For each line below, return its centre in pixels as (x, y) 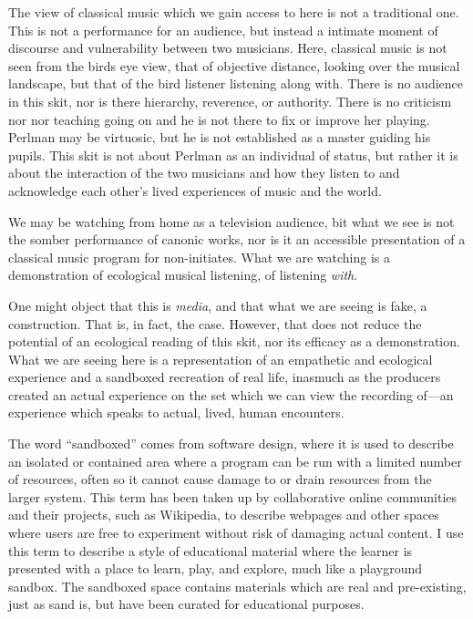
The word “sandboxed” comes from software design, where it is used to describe (231, 444)
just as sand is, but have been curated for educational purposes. (186, 604)
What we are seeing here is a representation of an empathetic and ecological (221, 359)
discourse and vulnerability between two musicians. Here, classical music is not (228, 48)
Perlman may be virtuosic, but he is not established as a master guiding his (220, 137)
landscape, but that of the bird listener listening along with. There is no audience (236, 83)
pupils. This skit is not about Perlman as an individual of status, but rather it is (233, 155)
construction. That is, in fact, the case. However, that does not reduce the (215, 323)
